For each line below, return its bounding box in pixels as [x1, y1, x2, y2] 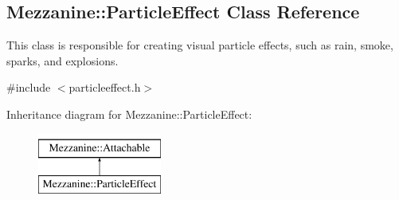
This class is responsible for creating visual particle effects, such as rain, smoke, [6, 37, 393, 53]
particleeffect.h [68, 79, 141, 96]
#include [6, 79, 51, 96]
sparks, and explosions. [6, 52, 119, 69]
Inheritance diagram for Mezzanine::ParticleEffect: [6, 105, 252, 122]
